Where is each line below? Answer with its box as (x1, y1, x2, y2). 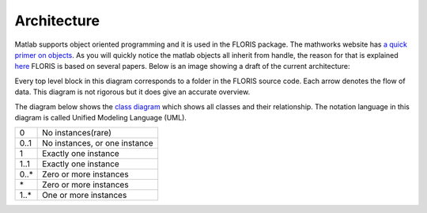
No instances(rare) (42, 127, 112, 139)
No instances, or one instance (42, 138, 153, 149)
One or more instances (42, 190, 127, 201)
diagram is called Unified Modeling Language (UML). (14, 112, 187, 122)
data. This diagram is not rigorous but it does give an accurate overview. (14, 87, 251, 97)
